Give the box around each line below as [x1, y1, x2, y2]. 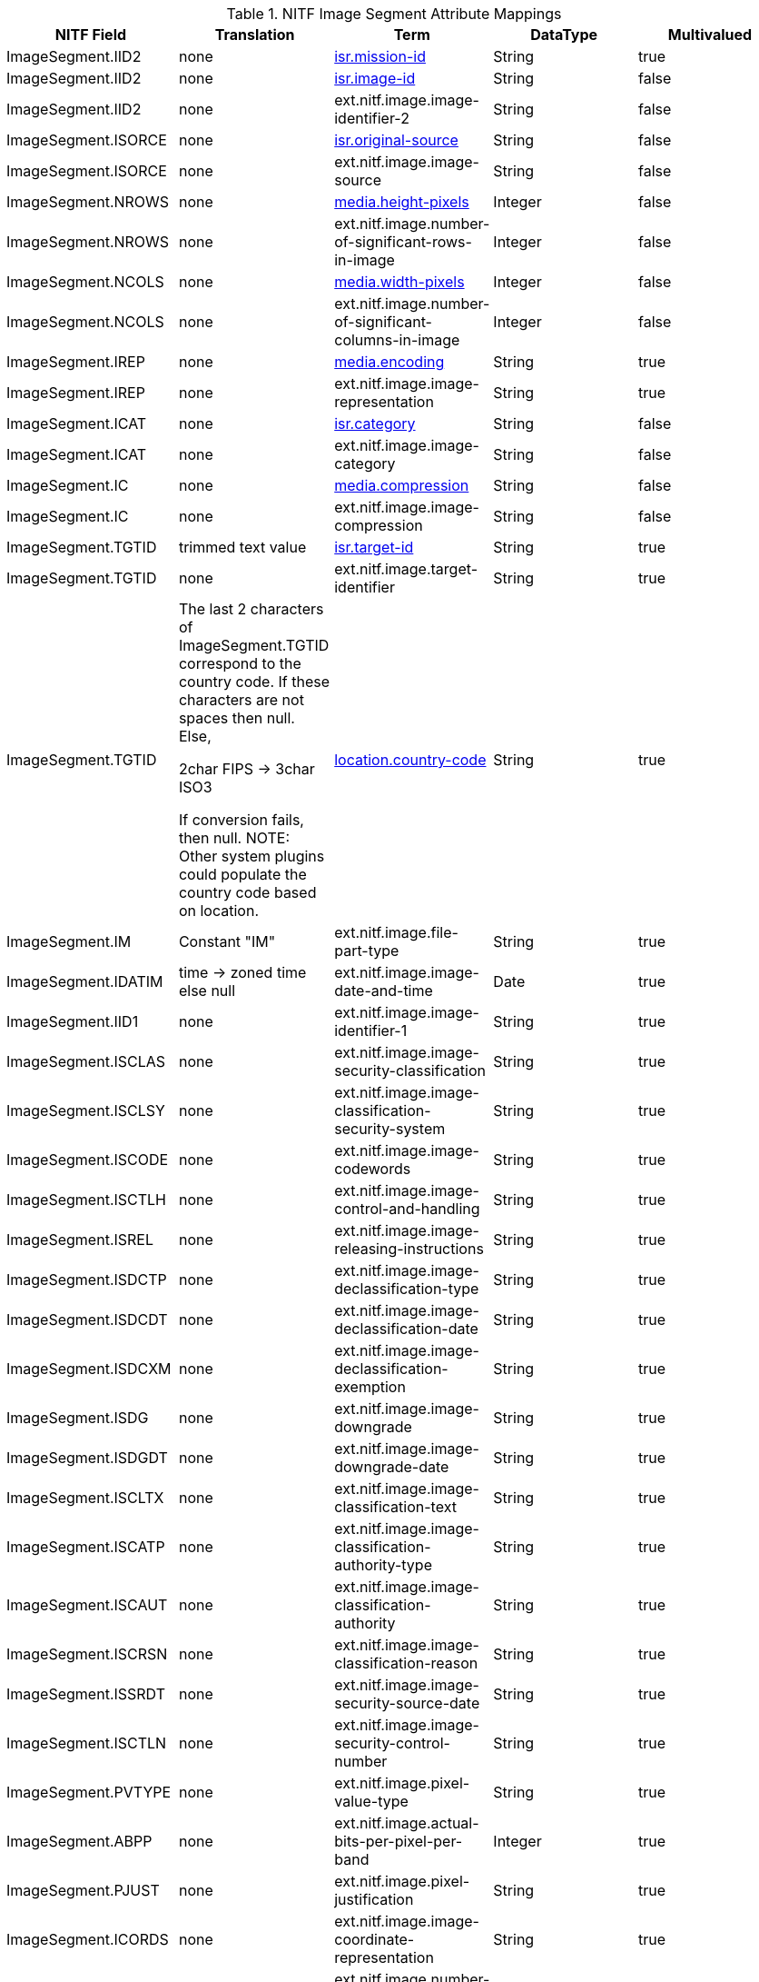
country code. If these [178, 672, 330, 691]
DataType [530, 25, 598, 44]
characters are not [178, 691, 304, 709]
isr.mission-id [334, 47, 426, 65]
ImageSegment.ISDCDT [6, 1310, 168, 1329]
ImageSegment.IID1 [6, 1012, 139, 1031]
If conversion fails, [178, 811, 304, 829]
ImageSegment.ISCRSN [6, 1645, 168, 1663]
